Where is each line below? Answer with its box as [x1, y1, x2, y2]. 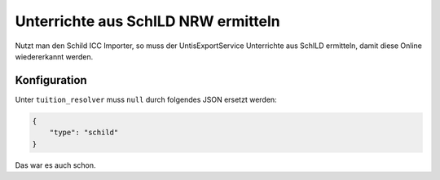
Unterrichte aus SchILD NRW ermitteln [15, 12, 280, 30]
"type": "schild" [49, 128, 119, 138]
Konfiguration [15, 73, 87, 87]
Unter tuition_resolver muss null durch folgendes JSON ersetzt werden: [15, 94, 277, 104]
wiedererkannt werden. [15, 51, 94, 61]
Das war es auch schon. [15, 160, 97, 170]
